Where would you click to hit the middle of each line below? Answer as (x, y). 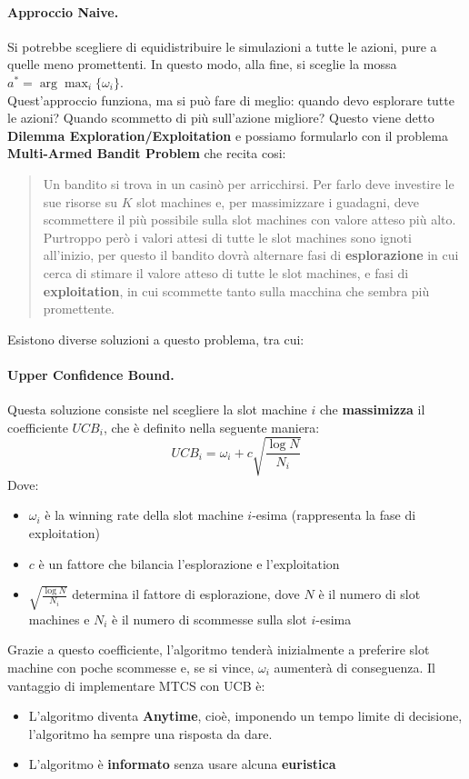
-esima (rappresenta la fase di (334, 515)
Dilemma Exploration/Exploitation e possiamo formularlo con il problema (228, 135)
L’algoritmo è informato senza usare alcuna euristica (182, 764)
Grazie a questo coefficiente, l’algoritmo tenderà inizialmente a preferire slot (219, 649)
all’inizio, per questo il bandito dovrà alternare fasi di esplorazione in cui (251, 255)
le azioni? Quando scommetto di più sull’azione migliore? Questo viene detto (221, 118)
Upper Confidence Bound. (91, 374)
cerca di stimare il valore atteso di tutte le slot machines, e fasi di (226, 272)
